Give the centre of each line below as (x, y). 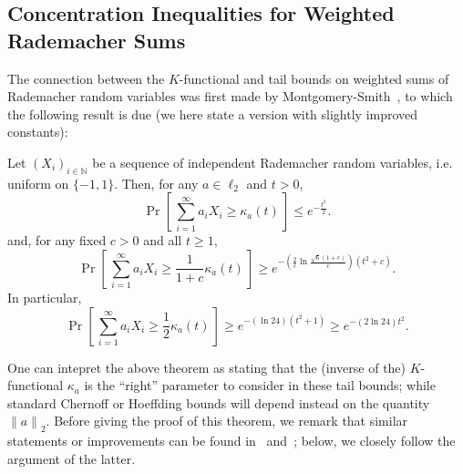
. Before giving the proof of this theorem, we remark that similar (227, 421)
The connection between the (86, 78)
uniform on (38, 183)
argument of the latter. (72, 458)
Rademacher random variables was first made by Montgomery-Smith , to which (230, 96)
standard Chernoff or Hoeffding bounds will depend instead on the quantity (219, 402)
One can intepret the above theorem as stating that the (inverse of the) (207, 367)
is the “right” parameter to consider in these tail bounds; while (260, 385)
